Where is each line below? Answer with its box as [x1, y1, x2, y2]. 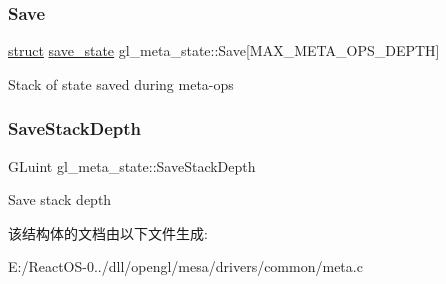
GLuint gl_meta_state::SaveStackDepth [8, 155, 256, 176]
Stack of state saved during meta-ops [8, 73, 234, 94]
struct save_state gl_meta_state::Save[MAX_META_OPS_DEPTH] [8, 40, 440, 61]
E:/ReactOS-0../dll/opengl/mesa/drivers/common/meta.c [8, 256, 363, 277]
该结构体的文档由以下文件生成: [8, 222, 208, 243]
